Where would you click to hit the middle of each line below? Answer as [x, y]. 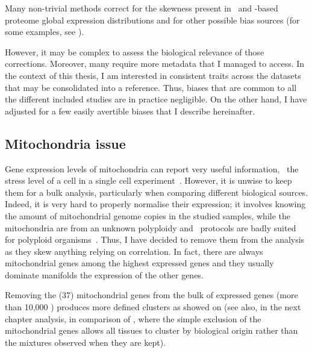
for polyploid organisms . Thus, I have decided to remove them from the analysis [155, 239]
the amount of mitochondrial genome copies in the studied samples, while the [148, 215]
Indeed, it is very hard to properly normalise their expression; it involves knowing [155, 204]
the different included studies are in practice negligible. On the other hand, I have [156, 99]
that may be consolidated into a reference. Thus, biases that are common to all [151, 87]
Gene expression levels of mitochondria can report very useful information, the [152, 168]
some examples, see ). [45, 32]
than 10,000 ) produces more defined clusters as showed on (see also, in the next [153, 307]
